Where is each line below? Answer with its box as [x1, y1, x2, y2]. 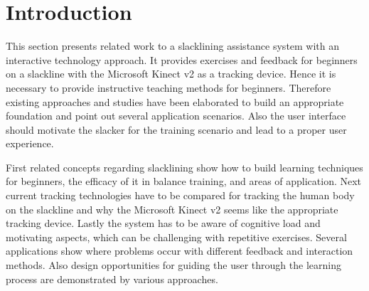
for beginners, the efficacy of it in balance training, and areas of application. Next [6, 174, 362, 189]
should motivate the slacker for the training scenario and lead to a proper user [6, 122, 347, 137]
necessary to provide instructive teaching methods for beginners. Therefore [6, 80, 331, 95]
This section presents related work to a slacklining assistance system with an [6, 38, 340, 53]
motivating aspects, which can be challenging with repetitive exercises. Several [6, 229, 347, 244]
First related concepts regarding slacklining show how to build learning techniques [6, 159, 363, 174]
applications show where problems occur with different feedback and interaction [6, 243, 353, 258]
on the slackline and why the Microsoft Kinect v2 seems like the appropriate [6, 201, 338, 216]
